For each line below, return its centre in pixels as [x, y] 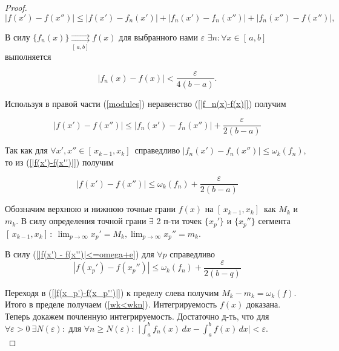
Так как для [26, 150]
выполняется [28, 56]
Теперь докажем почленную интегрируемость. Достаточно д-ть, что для [137, 316]
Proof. [16, 7]
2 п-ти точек [179, 221]
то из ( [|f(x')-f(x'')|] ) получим [59, 162]
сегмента [274, 221]
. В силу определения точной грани [81, 221]
